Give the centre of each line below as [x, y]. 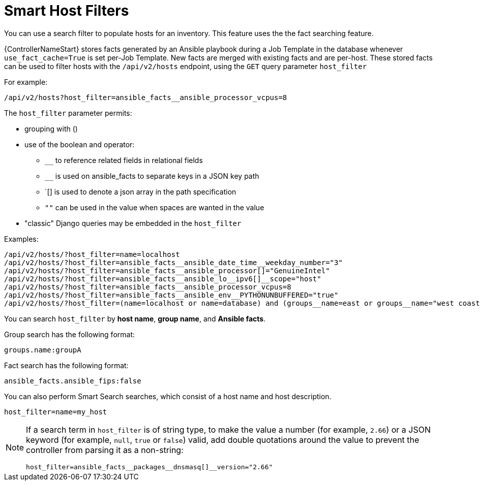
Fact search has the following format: [66, 365]
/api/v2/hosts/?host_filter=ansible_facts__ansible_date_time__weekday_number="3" [173, 262]
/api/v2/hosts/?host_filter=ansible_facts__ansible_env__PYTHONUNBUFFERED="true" [171, 295]
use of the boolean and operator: [80, 144]
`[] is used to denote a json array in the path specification [141, 191]
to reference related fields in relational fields [129, 160]
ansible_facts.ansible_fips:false [73, 381]
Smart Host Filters [67, 11]
